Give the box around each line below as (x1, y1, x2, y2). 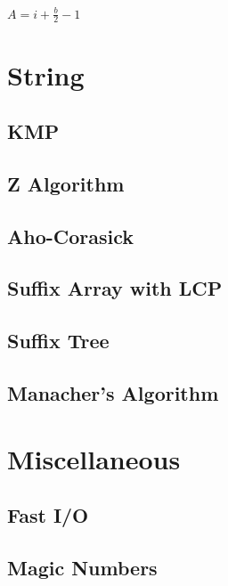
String (7, 56, 85, 93)
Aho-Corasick (7, 222, 134, 249)
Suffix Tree (7, 327, 110, 354)
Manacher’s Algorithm (7, 379, 219, 407)
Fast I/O (7, 501, 89, 529)
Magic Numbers (7, 553, 158, 581)
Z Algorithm (7, 169, 125, 197)
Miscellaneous (7, 440, 181, 476)
